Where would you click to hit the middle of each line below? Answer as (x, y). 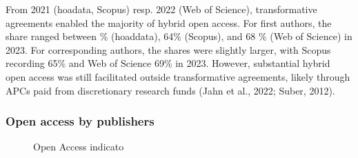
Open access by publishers (80, 121)
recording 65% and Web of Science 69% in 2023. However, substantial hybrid (168, 63)
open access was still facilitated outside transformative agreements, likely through (178, 76)
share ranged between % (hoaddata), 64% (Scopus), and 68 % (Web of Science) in (179, 36)
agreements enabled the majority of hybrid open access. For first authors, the (169, 22)
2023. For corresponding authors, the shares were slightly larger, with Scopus (168, 49)
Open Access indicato (79, 147)
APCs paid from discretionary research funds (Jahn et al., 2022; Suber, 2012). (170, 90)
